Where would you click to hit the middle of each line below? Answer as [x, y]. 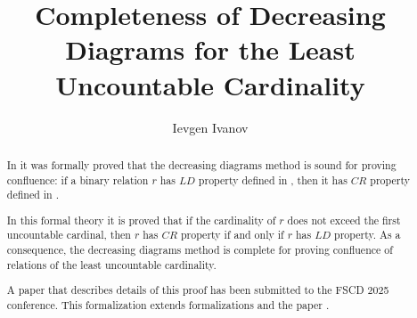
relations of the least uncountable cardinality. [111, 264]
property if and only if [232, 235]
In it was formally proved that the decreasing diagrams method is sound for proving [201, 164]
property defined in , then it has [273, 179]
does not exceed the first [344, 220]
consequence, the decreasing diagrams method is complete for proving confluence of [200, 250]
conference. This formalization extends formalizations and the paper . [168, 304]
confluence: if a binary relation [78, 179]
